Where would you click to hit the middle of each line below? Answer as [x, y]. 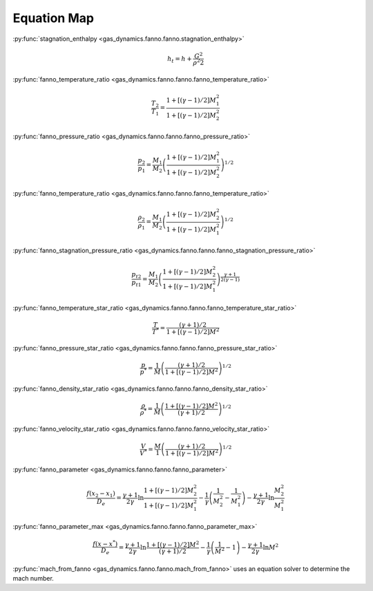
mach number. [34, 579]
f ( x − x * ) [105, 544]
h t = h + [180, 59]
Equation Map [54, 18]
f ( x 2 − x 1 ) [101, 494]
